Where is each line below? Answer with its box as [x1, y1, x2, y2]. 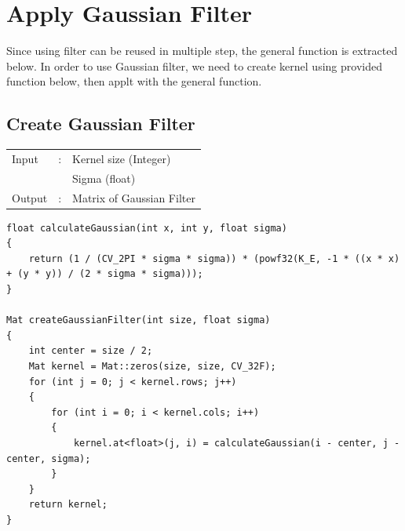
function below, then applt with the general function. [6, 73, 262, 89]
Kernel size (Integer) [72, 150, 171, 166]
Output [12, 189, 48, 205]
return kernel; [28, 499, 108, 511]
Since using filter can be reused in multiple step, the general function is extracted [6, 42, 398, 59]
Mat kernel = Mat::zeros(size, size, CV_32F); [28, 360, 276, 372]
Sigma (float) [72, 169, 136, 186]
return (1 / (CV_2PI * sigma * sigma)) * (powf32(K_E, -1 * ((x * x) [28, 253, 400, 264]
